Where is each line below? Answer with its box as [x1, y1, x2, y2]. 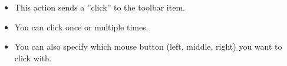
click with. [14, 51, 52, 64]
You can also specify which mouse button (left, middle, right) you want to [14, 40, 282, 53]
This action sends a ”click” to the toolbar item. [14, 1, 185, 13]
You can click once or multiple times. [14, 20, 149, 33]
